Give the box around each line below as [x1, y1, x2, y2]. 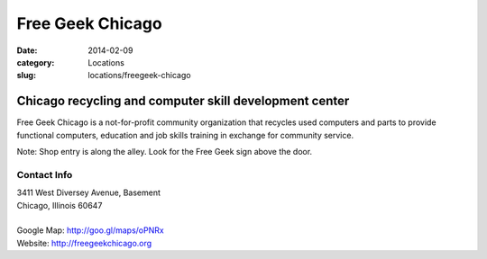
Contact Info [16, 168, 73, 181]
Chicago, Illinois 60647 [16, 200, 103, 210]
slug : [16, 70, 36, 81]
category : [16, 57, 55, 67]
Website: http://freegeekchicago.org [16, 237, 152, 248]
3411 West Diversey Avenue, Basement [16, 187, 161, 198]
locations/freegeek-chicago [87, 70, 191, 81]
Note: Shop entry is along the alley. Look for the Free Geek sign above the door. [16, 147, 313, 157]
